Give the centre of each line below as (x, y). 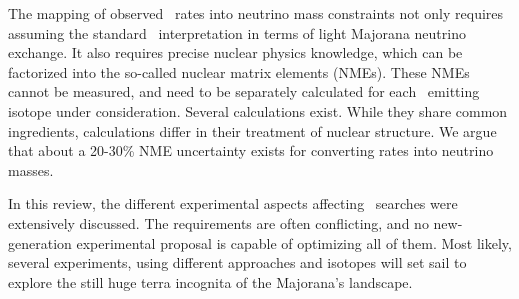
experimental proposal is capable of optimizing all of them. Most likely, (294, 242)
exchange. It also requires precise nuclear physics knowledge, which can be (235, 52)
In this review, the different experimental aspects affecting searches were (233, 203)
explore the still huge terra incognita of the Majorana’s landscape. (210, 281)
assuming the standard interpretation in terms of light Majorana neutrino (237, 32)
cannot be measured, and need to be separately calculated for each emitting (244, 91)
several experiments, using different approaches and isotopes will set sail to (237, 262)
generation (40, 242)
